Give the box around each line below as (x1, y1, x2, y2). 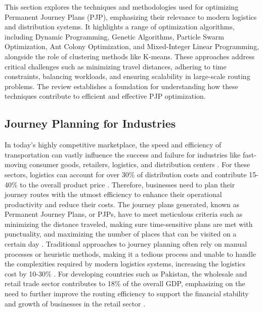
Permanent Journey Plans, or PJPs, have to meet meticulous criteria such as (5, 209, 243, 219)
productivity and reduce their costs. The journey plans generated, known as (5, 199, 240, 209)
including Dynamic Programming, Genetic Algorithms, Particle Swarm (5, 31, 224, 42)
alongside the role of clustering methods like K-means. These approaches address (5, 51, 255, 61)
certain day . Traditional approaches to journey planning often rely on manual (5, 239, 247, 249)
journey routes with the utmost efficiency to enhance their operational (5, 189, 222, 200)
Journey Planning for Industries (5, 115, 176, 131)
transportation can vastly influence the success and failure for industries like (5, 149, 241, 160)
